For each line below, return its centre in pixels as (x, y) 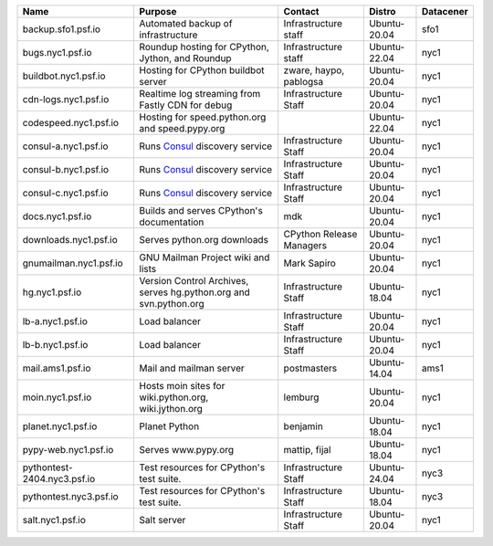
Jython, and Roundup (185, 58)
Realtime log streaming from (200, 94)
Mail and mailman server (192, 368)
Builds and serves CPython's (201, 210)
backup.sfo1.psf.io (61, 29)
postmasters (310, 368)
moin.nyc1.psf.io (57, 397)
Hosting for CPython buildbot (202, 70)
